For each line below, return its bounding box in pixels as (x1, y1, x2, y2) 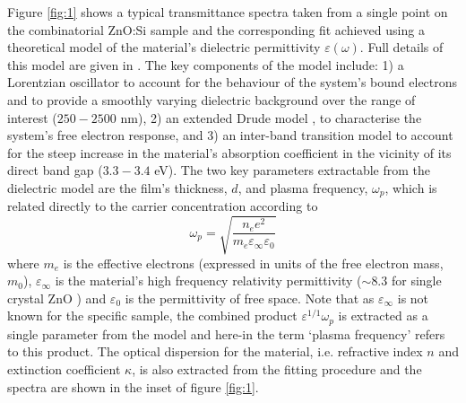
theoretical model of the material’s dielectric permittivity (7, 38, 321, 57)
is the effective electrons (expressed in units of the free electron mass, (63, 253, 444, 272)
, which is (384, 178, 437, 197)
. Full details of (359, 38, 444, 57)
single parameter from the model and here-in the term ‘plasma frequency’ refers (7, 324, 445, 343)
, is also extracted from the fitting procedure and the (132, 359, 422, 378)
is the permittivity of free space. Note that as (125, 288, 375, 307)
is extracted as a (338, 306, 428, 325)
